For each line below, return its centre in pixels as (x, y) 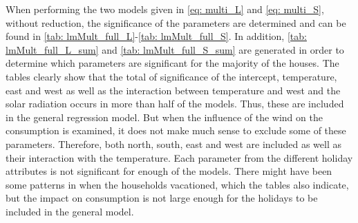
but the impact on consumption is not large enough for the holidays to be (162, 198)
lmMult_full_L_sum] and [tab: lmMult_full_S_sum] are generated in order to (175, 49)
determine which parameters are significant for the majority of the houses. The (172, 63)
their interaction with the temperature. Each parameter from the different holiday (179, 157)
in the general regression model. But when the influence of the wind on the (164, 117)
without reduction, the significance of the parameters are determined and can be (176, 22)
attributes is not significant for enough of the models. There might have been (169, 171)
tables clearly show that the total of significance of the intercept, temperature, (171, 76)
